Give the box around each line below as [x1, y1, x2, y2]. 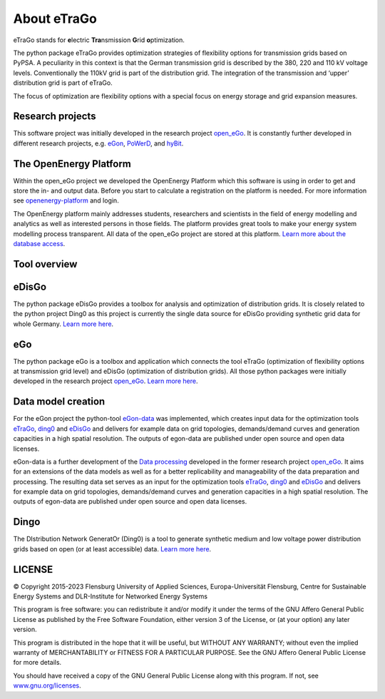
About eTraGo [13, 11, 98, 26]
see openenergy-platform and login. [13, 196, 119, 205]
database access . [13, 240, 66, 248]
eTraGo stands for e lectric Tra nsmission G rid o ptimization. [13, 36, 185, 44]
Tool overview [13, 257, 78, 270]
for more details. [13, 658, 62, 667]
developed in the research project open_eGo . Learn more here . [13, 377, 198, 385]
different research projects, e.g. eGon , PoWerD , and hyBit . [13, 139, 184, 148]
